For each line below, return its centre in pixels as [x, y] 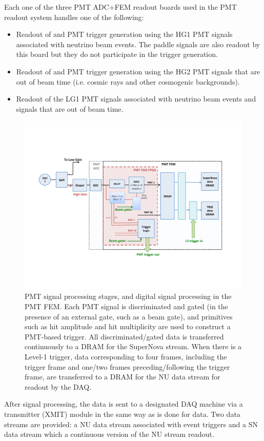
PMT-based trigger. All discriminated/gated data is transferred [124, 336]
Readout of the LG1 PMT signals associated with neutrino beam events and [136, 99]
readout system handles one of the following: [74, 17]
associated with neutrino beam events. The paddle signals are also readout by [138, 44]
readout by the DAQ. [58, 386]
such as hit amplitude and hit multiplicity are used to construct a [128, 326]
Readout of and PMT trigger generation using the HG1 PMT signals [124, 34]
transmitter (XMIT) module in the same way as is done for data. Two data [122, 414]
